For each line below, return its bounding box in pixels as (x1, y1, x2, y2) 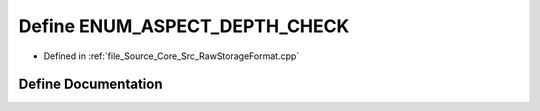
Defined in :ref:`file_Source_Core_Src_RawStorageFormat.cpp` (43, 50, 300, 62)
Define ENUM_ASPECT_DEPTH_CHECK (18, 15, 350, 37)
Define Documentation (18, 76, 163, 93)
